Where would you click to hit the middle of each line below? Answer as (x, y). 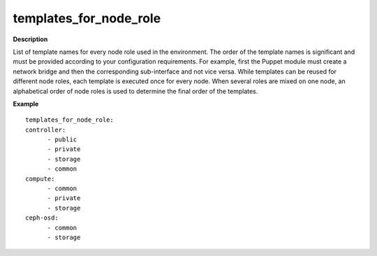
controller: (46, 130)
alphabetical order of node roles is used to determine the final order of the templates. (135, 91)
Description (30, 39)
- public (62, 140)
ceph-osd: (42, 218)
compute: (40, 179)
